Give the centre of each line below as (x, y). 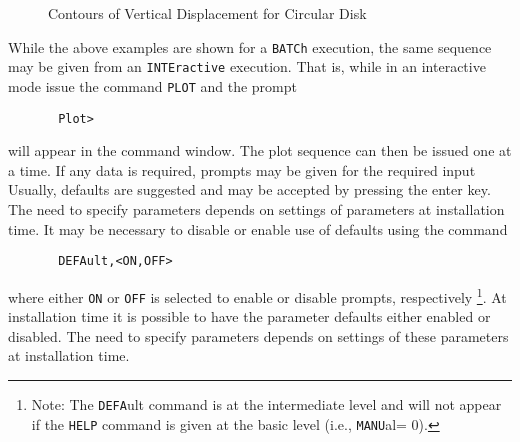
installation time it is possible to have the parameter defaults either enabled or (249, 316)
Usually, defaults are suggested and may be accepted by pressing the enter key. (249, 189)
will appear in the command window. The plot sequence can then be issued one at (260, 150)
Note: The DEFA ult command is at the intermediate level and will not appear (266, 403)
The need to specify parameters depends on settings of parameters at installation (256, 209)
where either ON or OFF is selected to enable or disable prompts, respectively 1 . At (257, 295)
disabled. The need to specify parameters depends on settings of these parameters (258, 335)
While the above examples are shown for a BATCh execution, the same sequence (250, 46)
